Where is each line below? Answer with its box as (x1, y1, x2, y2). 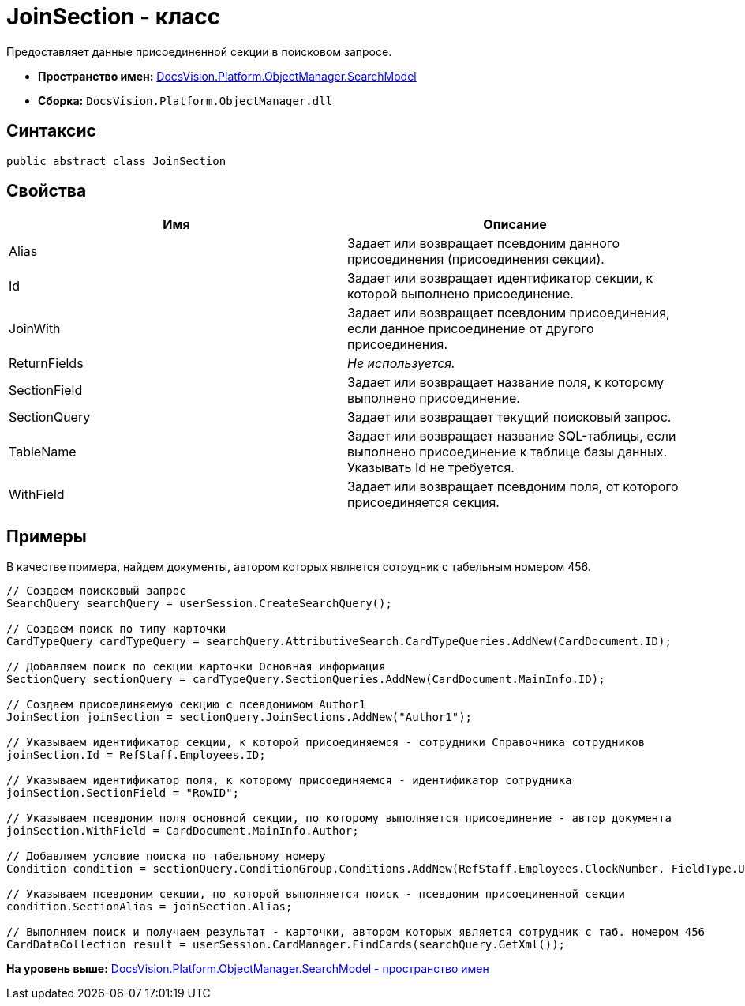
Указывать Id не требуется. (347, 460, 515, 476)
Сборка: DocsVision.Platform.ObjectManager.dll (38, 93, 333, 107)
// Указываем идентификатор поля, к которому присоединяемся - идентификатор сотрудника (6, 774, 572, 787)
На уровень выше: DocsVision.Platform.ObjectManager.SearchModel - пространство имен (6, 962, 489, 976)
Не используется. (347, 355, 455, 372)
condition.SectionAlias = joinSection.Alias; (6, 900, 293, 914)
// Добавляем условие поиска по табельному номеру (6, 850, 326, 863)
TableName (9, 444, 77, 460)
